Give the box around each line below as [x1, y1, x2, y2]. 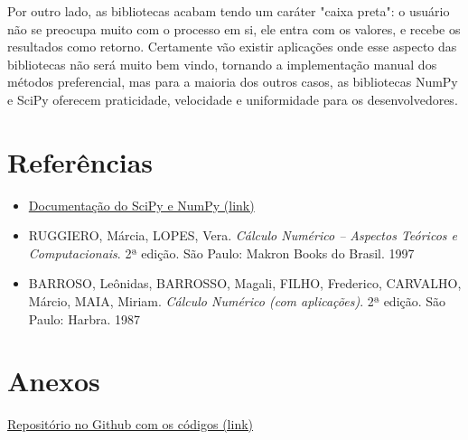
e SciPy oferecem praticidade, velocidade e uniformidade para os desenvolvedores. [7, 89, 458, 108]
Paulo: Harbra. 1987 [28, 309, 140, 328]
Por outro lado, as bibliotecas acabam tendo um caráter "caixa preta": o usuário [7, 2, 450, 20]
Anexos [7, 362, 100, 399]
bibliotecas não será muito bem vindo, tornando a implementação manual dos [7, 54, 437, 73]
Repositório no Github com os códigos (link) [7, 415, 254, 434]
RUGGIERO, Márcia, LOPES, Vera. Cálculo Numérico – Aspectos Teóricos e [28, 226, 457, 245]
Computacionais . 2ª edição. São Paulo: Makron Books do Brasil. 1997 [28, 243, 415, 262]
